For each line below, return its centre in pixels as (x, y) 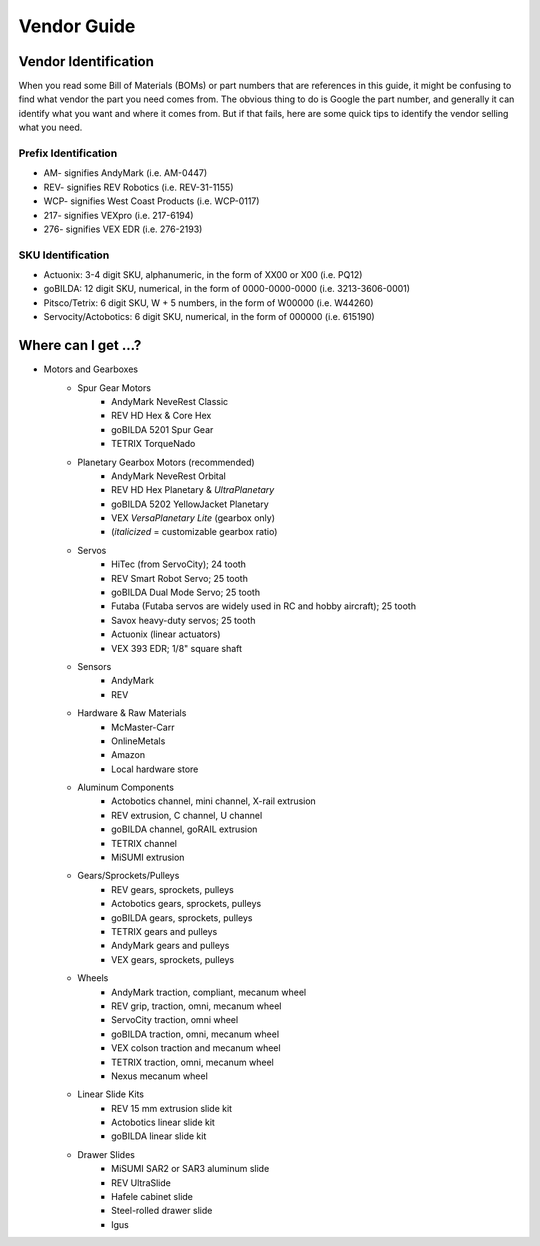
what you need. (50, 127)
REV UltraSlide (141, 1182)
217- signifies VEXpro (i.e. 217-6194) (118, 215)
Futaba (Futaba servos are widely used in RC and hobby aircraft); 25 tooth (264, 606)
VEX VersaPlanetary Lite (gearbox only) (193, 518)
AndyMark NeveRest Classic (170, 401)
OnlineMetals (138, 741)
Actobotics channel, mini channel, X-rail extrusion (214, 801)
